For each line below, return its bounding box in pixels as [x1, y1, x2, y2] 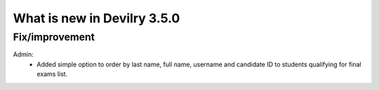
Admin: [13, 50, 34, 59]
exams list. [36, 70, 68, 78]
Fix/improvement [13, 31, 95, 43]
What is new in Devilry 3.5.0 [13, 10, 180, 26]
